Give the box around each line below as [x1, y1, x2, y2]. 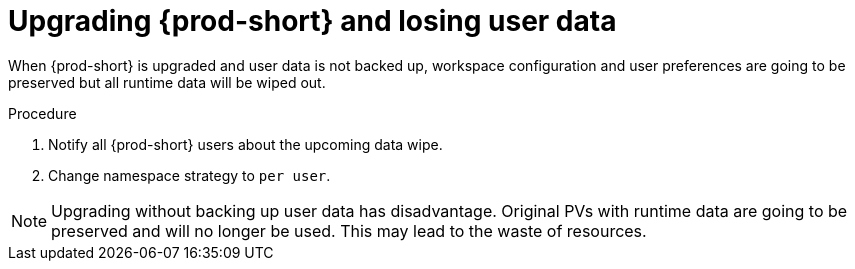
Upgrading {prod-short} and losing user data [8, 4, 617, 38]
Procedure [8, 104, 77, 122]
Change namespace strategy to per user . [48, 166, 331, 184]
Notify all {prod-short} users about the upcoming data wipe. [48, 135, 443, 153]
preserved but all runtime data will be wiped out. [8, 73, 326, 91]
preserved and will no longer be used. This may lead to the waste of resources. [51, 220, 647, 241]
